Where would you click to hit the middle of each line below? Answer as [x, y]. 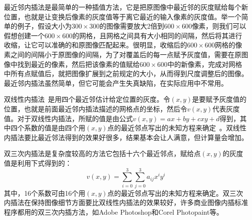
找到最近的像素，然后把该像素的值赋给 [78, 64]
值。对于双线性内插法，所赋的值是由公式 [68, 118]
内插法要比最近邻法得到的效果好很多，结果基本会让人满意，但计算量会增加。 [126, 137]
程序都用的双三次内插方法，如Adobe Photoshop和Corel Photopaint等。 [114, 212]
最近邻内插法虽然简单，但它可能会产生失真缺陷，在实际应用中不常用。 [116, 83]
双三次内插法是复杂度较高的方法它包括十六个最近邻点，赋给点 [102, 153]
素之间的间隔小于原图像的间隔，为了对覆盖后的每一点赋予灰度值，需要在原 [123, 54]
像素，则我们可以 [219, 26]
